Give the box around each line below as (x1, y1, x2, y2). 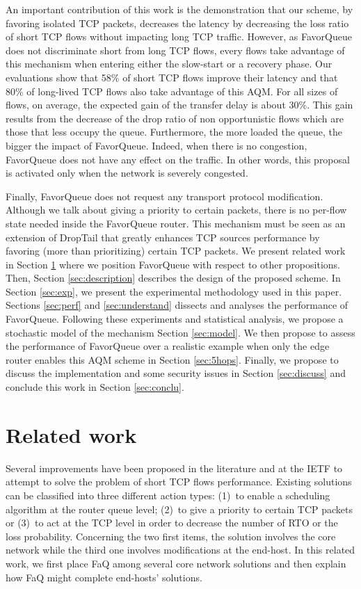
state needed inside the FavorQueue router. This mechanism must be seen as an (6, 216, 346, 230)
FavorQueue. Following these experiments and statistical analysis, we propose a (6, 312, 344, 326)
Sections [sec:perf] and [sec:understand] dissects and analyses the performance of (6, 298, 348, 312)
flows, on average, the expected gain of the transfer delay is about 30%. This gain (6, 97, 353, 112)
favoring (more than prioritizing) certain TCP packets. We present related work (6, 243, 346, 258)
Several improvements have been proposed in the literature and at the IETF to (6, 460, 343, 475)
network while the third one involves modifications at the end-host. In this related (6, 542, 355, 557)
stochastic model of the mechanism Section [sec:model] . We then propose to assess (6, 325, 355, 339)
